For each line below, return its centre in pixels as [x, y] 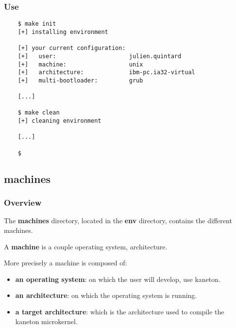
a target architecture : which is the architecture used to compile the [120, 311]
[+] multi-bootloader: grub [80, 80]
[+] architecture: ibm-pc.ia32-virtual [106, 73]
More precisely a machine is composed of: [66, 263]
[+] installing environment [63, 32]
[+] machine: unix [80, 64]
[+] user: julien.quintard [100, 56]
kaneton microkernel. [46, 321]
